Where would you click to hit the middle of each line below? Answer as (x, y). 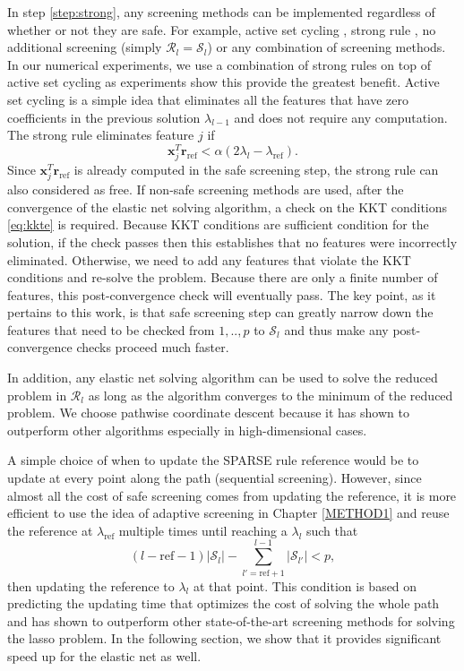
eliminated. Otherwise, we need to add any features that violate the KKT (209, 259)
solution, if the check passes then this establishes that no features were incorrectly (232, 241)
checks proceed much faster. (153, 347)
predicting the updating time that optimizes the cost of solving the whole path (223, 603)
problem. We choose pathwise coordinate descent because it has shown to (208, 413)
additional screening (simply (85, 47)
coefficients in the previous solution (104, 117)
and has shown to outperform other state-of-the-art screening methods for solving (231, 620)
